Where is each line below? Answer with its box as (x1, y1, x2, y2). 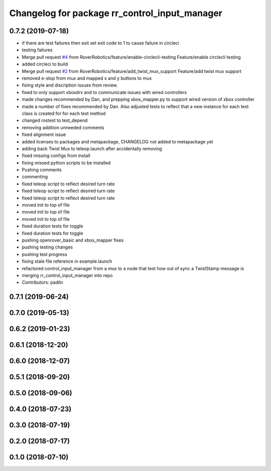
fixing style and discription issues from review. (22, 82, 118, 88)
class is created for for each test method (22, 110, 106, 116)
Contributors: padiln (22, 279, 63, 285)
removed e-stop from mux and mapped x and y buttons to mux (22, 75, 152, 82)
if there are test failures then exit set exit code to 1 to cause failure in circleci (22, 40, 179, 46)
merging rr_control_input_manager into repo (22, 272, 113, 278)
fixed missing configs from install (22, 152, 90, 159)
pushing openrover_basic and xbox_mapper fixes (22, 237, 124, 243)
